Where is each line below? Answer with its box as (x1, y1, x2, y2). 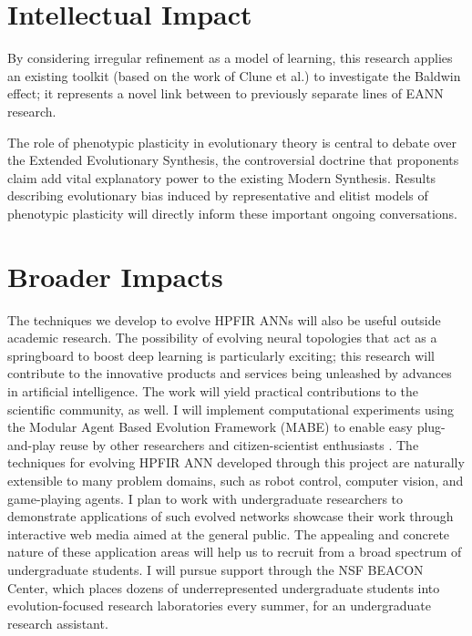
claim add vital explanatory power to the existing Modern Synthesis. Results (7, 168, 436, 187)
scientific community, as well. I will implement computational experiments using (7, 399, 454, 418)
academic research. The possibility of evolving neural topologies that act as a (7, 328, 437, 347)
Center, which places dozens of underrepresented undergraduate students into (7, 578, 440, 597)
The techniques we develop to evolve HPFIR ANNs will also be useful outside (7, 310, 441, 329)
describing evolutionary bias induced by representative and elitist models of (7, 186, 428, 205)
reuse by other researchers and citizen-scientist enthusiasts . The (59, 435, 419, 454)
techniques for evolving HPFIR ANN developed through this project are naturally (7, 453, 465, 472)
